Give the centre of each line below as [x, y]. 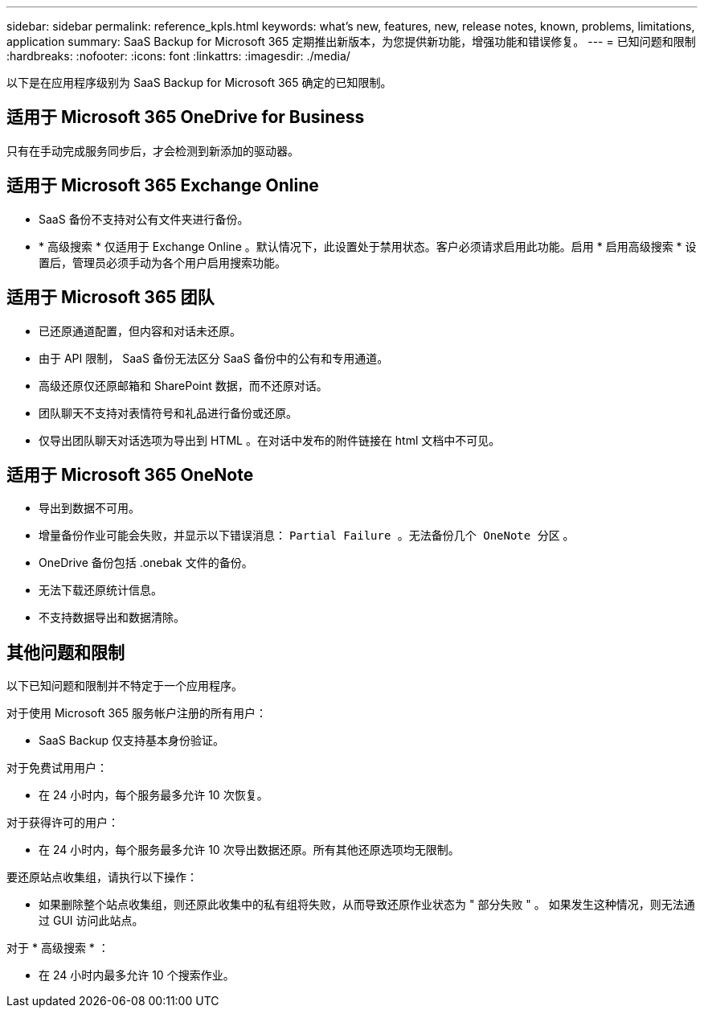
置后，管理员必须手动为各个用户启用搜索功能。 [162, 262]
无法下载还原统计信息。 [100, 590]
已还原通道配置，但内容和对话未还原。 [140, 330]
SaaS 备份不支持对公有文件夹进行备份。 [144, 219]
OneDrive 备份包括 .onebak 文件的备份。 [146, 563]
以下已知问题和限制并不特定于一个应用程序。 [125, 686]
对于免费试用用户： [57, 768]
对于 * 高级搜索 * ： [58, 948]
